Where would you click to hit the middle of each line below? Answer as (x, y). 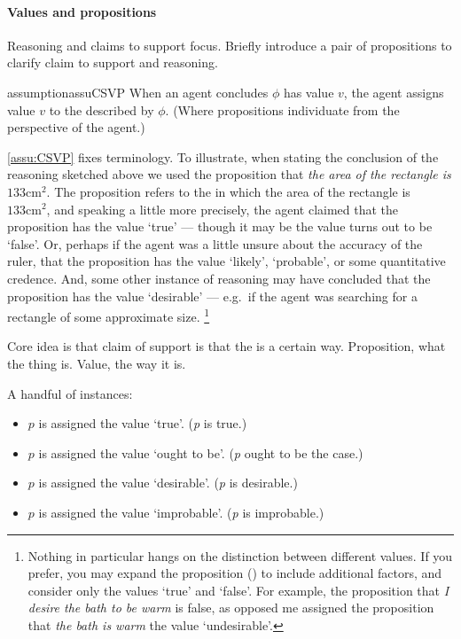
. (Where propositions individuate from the (282, 109)
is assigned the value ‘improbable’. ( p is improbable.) (181, 512)
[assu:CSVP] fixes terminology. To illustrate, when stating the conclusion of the (223, 156)
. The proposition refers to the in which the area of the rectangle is (228, 191)
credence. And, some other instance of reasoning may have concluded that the (219, 278)
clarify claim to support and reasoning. (113, 62)
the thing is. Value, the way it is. (97, 363)
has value (309, 92)
